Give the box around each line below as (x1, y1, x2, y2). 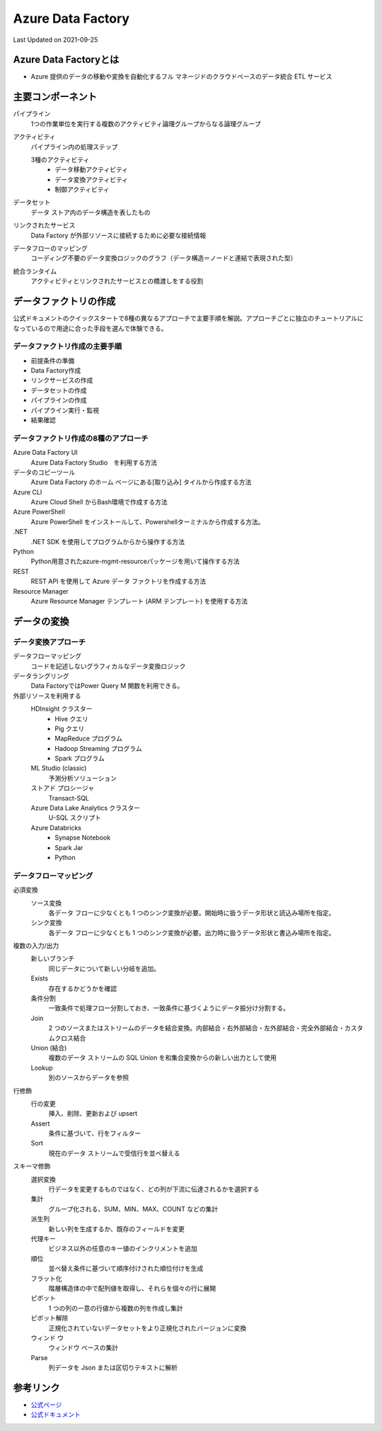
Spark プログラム (54, 754, 105, 763)
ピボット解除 (30, 1314, 69, 1323)
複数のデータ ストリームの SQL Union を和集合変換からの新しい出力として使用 (48, 1053, 277, 1062)
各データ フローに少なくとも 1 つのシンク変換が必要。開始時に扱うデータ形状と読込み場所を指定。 (48, 908, 335, 917)
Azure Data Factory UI (13, 448, 78, 457)
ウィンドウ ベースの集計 (48, 1343, 119, 1352)
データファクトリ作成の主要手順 (13, 341, 122, 351)
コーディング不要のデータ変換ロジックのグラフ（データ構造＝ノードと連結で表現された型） (30, 254, 297, 262)
